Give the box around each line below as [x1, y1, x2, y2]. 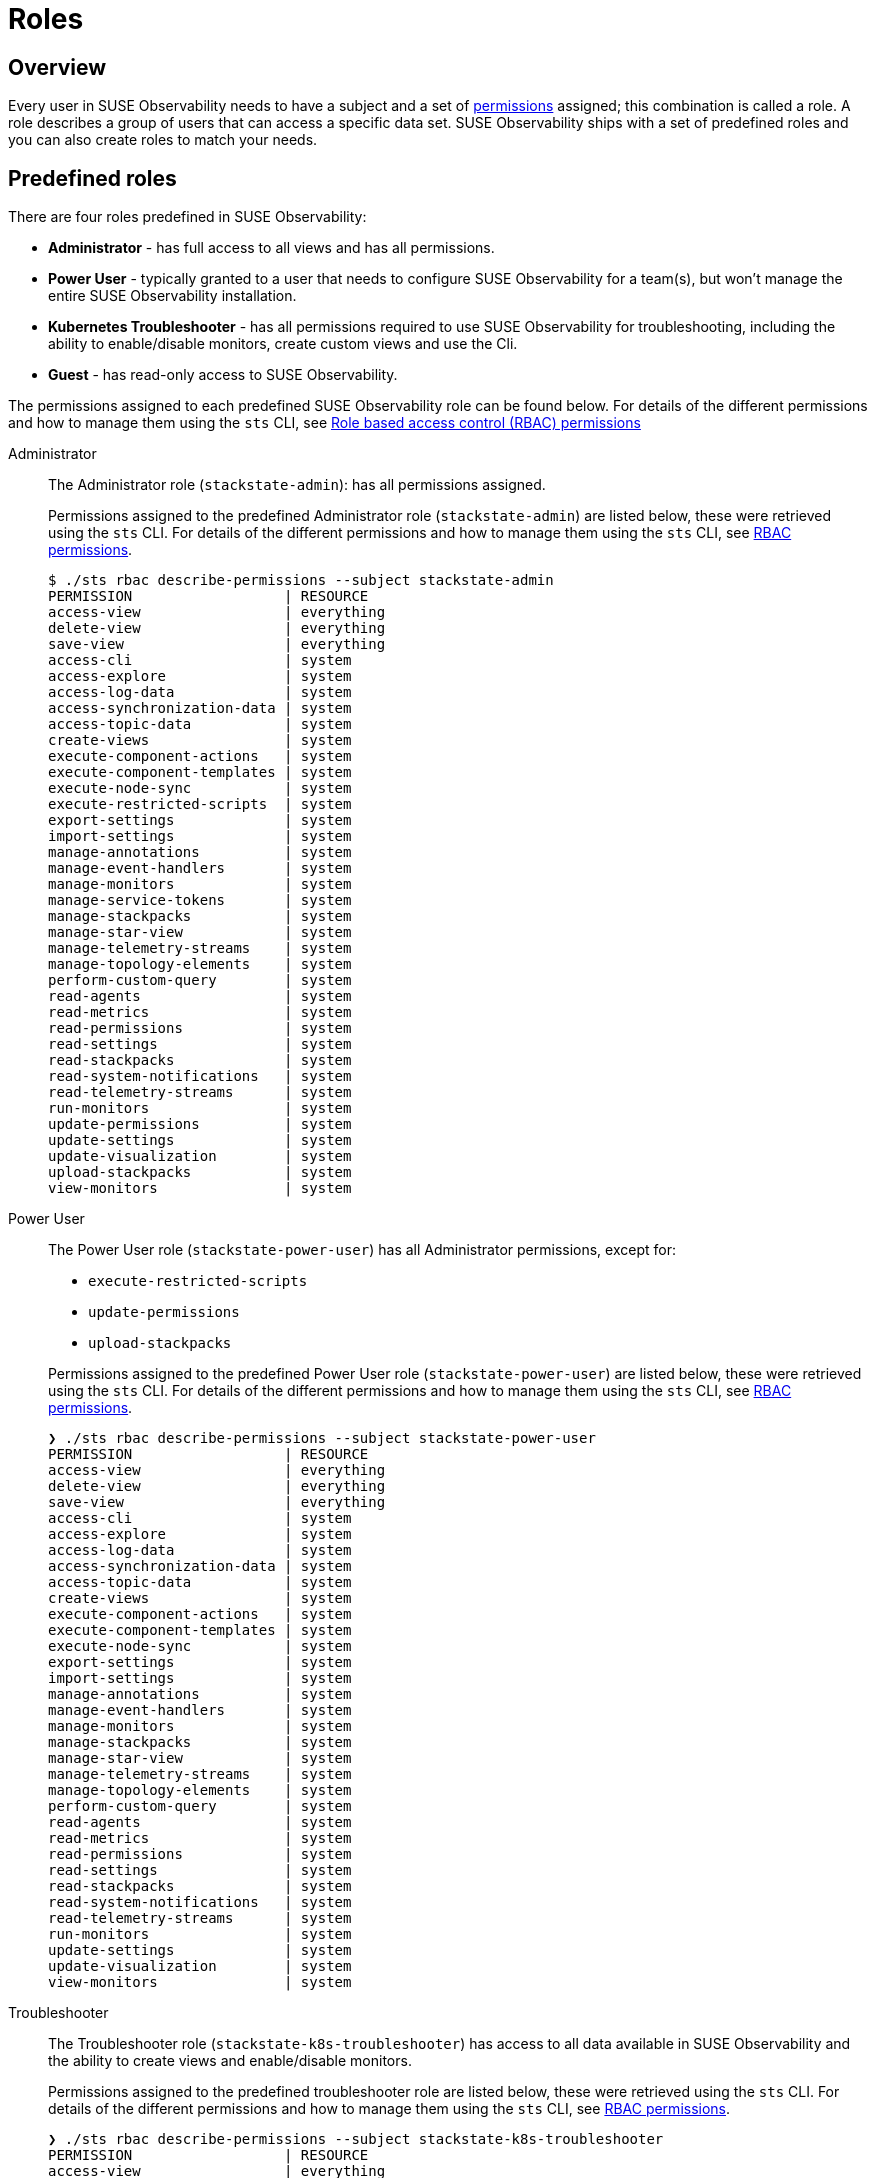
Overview [8, 54, 107, 80]
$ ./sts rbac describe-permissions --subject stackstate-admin [48, 572, 554, 589]
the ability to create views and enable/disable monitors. [48, 2052, 412, 2070]
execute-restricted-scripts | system [48, 796, 352, 813]
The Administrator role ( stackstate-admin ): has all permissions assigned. [48, 476, 546, 494]
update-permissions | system [48, 1116, 352, 1133]
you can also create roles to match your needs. [8, 131, 318, 149]
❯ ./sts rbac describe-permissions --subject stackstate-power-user [48, 1430, 596, 1447]
